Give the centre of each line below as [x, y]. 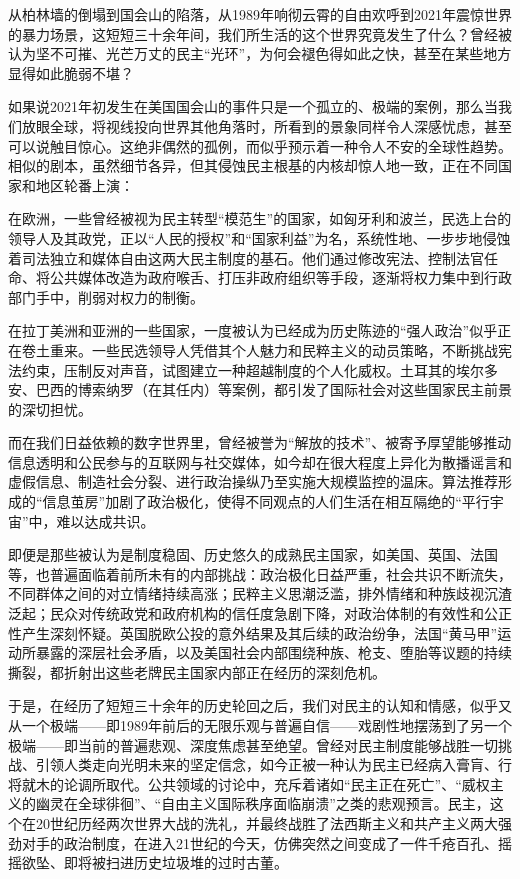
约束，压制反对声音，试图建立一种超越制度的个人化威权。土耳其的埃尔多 [259, 369]
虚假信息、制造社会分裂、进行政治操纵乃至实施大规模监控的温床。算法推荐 [253, 481]
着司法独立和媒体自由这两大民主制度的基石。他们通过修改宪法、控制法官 [246, 257]
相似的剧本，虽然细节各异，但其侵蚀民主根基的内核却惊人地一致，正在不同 [253, 165]
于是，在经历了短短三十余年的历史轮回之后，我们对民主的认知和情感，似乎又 [260, 705]
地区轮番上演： [84, 184]
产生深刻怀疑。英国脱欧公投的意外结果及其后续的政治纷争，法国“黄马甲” [259, 632]
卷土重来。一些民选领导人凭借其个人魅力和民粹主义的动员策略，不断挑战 [259, 349]
